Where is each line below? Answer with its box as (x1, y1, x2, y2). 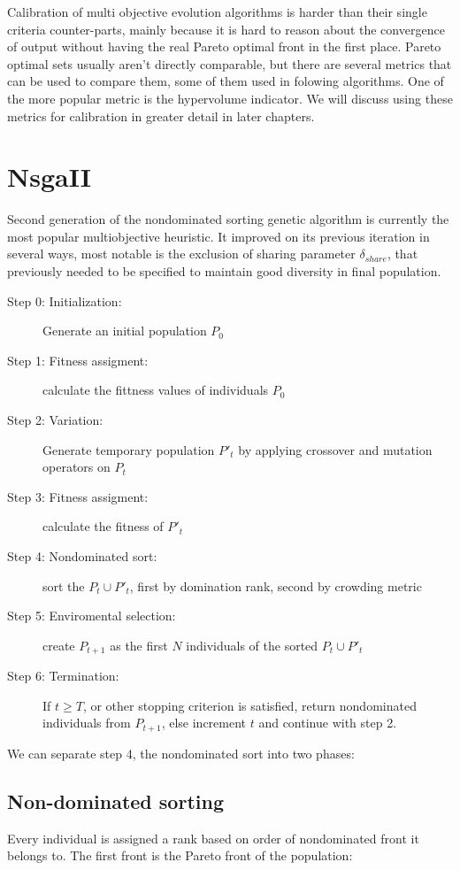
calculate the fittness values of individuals (42, 381, 269, 399)
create (42, 635, 75, 654)
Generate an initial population (42, 321, 207, 340)
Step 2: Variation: (7, 411, 103, 429)
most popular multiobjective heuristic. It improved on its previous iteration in (7, 227, 430, 245)
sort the (42, 576, 85, 595)
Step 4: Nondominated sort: (7, 547, 157, 565)
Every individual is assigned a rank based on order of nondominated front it (7, 828, 419, 847)
